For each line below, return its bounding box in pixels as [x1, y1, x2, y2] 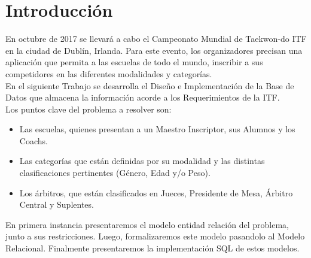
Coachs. [19, 134, 48, 147]
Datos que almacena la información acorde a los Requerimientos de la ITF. [5, 91, 280, 104]
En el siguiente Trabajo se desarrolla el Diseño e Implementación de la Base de [5, 79, 294, 92]
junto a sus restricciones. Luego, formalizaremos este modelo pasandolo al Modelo [5, 230, 305, 242]
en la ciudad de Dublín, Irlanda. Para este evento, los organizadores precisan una [5, 44, 303, 56]
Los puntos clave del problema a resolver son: [5, 102, 172, 115]
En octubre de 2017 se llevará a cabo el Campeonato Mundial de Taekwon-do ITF [5, 32, 307, 45]
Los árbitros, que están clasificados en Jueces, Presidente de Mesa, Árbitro [19, 186, 293, 199]
